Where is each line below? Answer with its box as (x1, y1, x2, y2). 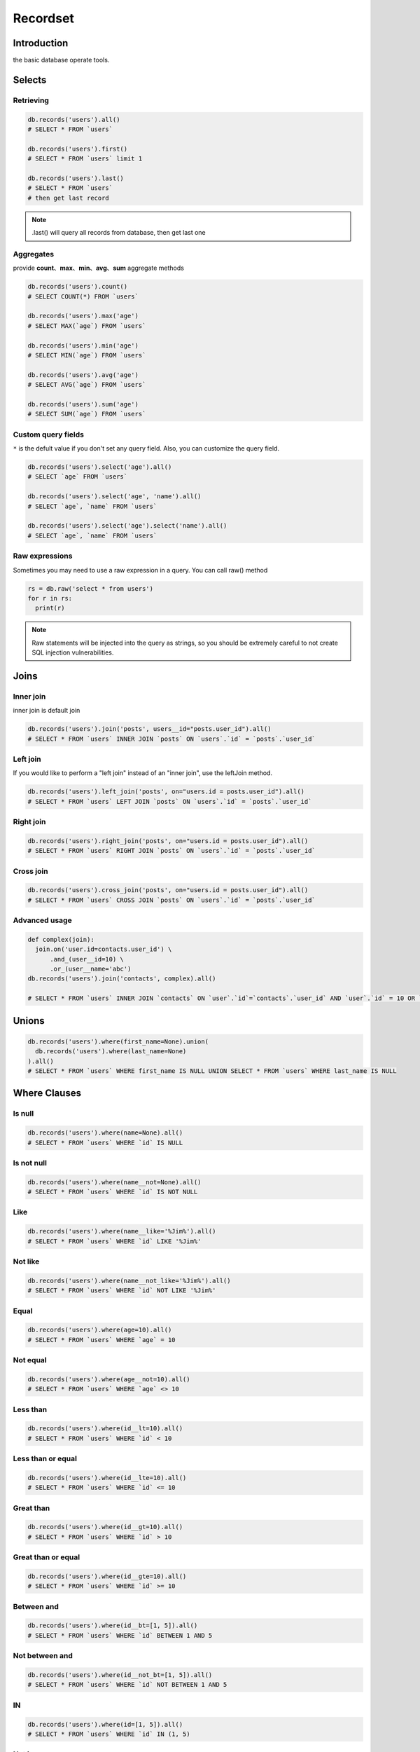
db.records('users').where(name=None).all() (27, 1129, 183, 1137)
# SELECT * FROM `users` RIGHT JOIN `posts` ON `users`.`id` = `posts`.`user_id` (27, 847, 316, 855)
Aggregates (13, 249, 55, 259)
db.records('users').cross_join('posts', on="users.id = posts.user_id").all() (27, 887, 309, 894)
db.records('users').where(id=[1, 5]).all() (27, 1720, 183, 1728)
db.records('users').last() (27, 174, 124, 182)
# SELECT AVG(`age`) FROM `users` (27, 381, 146, 389)
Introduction (13, 37, 69, 49)
